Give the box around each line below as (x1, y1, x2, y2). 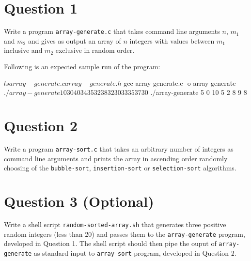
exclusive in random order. (55, 45, 135, 55)
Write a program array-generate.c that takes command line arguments (4, 26, 220, 36)
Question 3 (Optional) (4, 191, 154, 211)
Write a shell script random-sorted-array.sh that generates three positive (4, 219, 226, 229)
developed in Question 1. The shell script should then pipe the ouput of (4, 238, 217, 248)
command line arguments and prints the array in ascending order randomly (4, 153, 228, 163)
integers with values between (129, 35, 215, 46)
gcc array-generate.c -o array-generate (124, 77, 236, 88)
